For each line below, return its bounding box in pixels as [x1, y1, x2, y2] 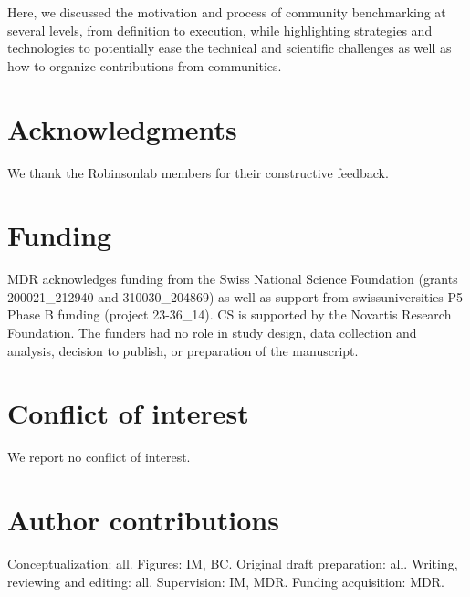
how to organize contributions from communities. [7, 56, 282, 75]
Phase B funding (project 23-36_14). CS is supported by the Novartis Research [7, 305, 452, 324]
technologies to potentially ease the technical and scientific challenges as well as [7, 38, 452, 58]
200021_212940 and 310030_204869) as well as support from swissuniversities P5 [7, 287, 464, 306]
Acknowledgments [7, 110, 237, 147]
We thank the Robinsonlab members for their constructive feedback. [7, 162, 389, 182]
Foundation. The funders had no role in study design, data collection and [7, 323, 417, 341]
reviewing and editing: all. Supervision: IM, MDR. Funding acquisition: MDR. [7, 571, 444, 591]
